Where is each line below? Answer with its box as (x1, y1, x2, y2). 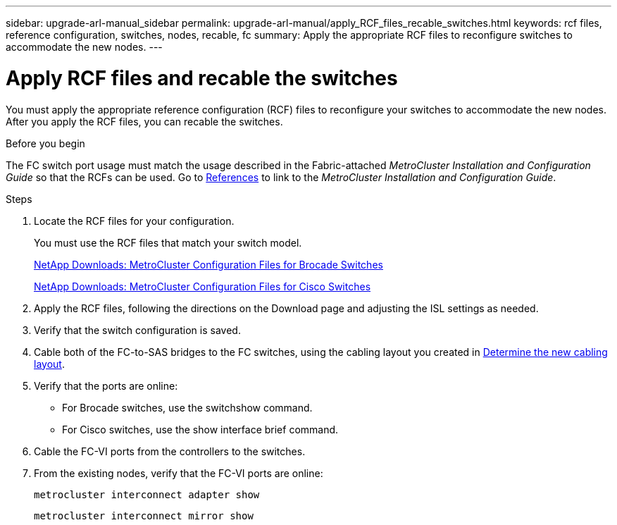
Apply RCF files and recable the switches (6, 66, 398, 90)
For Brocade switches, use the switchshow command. (62, 401, 313, 414)
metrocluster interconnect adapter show (34, 488, 260, 500)
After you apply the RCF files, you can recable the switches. (6, 115, 283, 128)
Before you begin (6, 137, 85, 149)
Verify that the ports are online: (34, 379, 178, 392)
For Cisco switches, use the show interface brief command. (62, 423, 339, 436)
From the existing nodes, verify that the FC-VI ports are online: (34, 467, 323, 479)
